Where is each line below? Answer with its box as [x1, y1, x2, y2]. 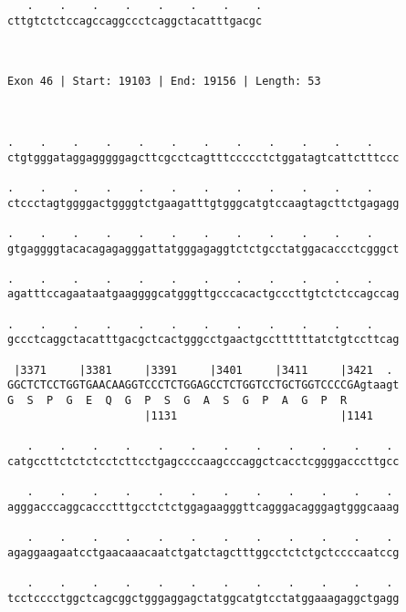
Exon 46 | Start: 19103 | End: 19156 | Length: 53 [7, 75, 321, 88]
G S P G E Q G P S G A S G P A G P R [7, 394, 348, 408]
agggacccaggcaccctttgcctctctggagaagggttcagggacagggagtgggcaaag [7, 500, 400, 513]
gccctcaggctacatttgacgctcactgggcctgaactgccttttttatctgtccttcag [7, 333, 400, 347]
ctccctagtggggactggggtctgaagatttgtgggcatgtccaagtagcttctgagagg [7, 196, 400, 210]
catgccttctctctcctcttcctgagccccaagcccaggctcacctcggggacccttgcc [7, 454, 400, 468]
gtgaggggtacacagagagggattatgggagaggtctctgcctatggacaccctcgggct [7, 242, 400, 255]
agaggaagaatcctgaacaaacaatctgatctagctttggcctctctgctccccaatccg [7, 545, 400, 559]
